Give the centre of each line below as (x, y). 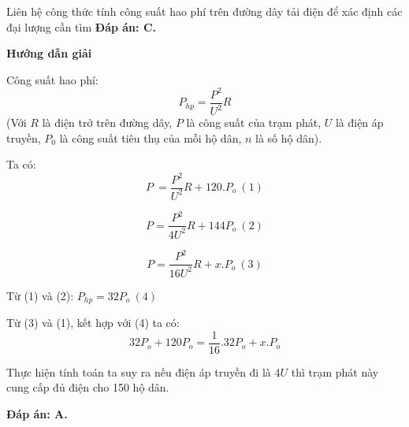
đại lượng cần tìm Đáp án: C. (81, 26)
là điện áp (359, 123)
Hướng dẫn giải (49, 53)
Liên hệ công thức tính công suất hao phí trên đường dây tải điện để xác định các (204, 11)
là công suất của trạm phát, (254, 123)
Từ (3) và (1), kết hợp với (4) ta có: (93, 323)
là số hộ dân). (289, 137)
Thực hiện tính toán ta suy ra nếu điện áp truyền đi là (139, 371)
